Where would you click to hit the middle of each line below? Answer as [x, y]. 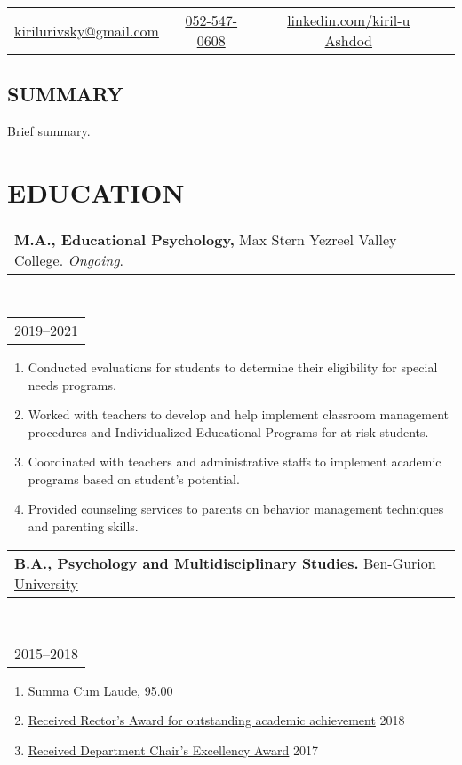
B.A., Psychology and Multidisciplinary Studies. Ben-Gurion [225, 562]
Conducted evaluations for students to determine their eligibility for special [233, 367]
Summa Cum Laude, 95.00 [100, 690]
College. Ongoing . [69, 259]
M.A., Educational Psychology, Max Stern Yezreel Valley [206, 239]
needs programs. [72, 384]
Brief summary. [49, 131]
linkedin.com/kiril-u [349, 20]
